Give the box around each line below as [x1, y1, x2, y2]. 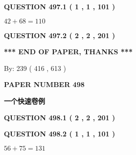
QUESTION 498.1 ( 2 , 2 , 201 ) [4, 112, 115, 122]
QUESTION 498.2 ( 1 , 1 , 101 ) [4, 129, 115, 139]
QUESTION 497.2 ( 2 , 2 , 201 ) [4, 30, 115, 40]
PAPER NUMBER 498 [4, 79, 85, 89]
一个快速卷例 [4, 95, 45, 106]
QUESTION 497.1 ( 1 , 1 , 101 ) [4, 1, 115, 11]
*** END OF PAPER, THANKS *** [4, 46, 133, 57]
